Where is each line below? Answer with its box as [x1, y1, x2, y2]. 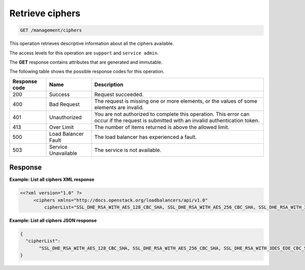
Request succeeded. [94, 91, 144, 98]
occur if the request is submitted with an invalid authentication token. [94, 117, 260, 124]
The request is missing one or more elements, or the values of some [94, 97, 258, 104]
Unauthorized [49, 113, 82, 121]
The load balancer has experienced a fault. [94, 133, 197, 140]
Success [49, 91, 70, 98]
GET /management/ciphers [20, 27, 82, 33]
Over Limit [49, 124, 74, 131]
